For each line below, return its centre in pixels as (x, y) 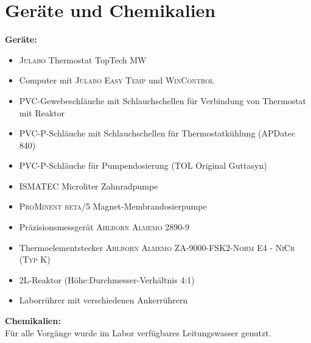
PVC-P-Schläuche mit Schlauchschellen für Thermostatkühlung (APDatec (157, 133)
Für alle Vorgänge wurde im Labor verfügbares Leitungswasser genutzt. (138, 332)
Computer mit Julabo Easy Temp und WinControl (117, 80)
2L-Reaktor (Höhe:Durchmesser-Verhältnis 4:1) (107, 279)
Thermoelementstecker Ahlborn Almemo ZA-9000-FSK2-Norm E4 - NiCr (157, 247)
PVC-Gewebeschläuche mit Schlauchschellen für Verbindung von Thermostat (162, 100)
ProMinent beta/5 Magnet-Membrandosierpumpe (113, 206)
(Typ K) (35, 259)
